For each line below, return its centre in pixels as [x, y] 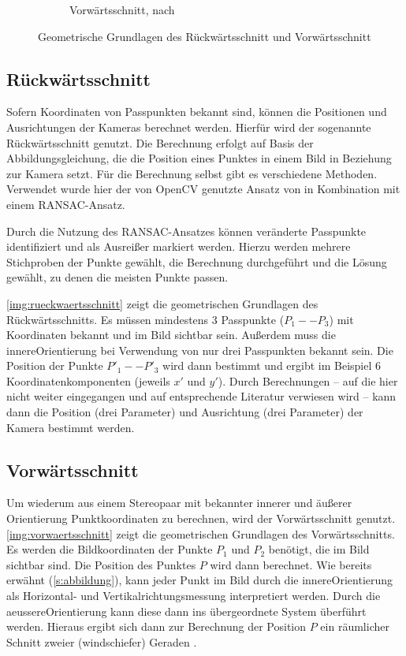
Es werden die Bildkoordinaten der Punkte [110, 549]
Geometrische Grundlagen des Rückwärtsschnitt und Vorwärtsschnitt [205, 36]
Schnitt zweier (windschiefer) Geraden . [102, 641]
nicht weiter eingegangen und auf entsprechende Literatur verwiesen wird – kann [201, 396]
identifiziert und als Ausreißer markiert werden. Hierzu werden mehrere [179, 246]
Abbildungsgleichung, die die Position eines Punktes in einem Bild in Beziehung [199, 158]
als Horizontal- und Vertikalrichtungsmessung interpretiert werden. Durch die [194, 596]
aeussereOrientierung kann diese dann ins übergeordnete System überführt [186, 611]
